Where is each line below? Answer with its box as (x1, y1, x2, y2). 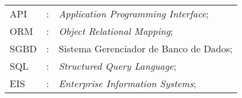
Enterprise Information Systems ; (58, 76, 196, 90)
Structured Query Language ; (58, 59, 176, 73)
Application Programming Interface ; (58, 7, 209, 20)
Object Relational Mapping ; (58, 24, 173, 38)
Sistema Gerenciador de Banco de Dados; (58, 41, 233, 55)
